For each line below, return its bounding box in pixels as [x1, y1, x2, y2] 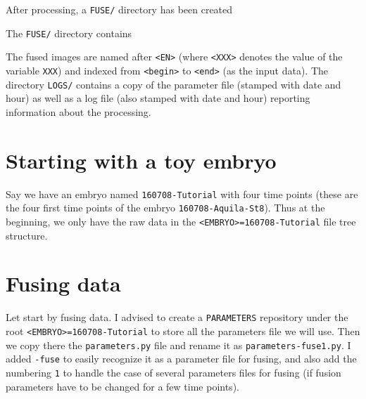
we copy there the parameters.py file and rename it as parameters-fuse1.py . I [6, 337, 351, 352]
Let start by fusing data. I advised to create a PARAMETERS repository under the [6, 310, 348, 325]
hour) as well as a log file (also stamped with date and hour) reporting [6, 91, 310, 105]
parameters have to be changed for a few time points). [6, 379, 239, 393]
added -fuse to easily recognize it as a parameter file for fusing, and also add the [6, 351, 357, 366]
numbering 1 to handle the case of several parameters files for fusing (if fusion [6, 365, 341, 379]
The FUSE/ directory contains [6, 25, 132, 40]
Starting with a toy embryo [6, 145, 277, 174]
